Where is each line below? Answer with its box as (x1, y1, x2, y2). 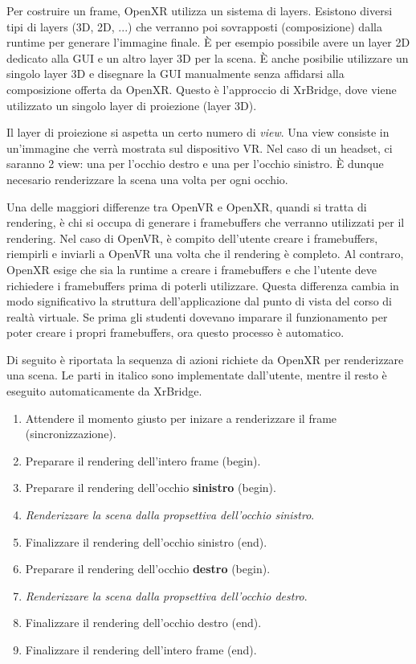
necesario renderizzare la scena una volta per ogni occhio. (6, 170, 288, 187)
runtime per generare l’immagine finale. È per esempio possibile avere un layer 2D (6, 34, 410, 51)
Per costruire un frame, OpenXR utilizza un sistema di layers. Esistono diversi (6, 2, 393, 18)
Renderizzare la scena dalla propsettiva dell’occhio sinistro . (25, 506, 315, 523)
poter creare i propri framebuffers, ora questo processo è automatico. (6, 324, 345, 341)
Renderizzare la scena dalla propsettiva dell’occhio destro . (25, 587, 308, 604)
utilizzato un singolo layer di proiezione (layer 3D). (6, 96, 257, 113)
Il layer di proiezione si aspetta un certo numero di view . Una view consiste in (6, 124, 389, 141)
